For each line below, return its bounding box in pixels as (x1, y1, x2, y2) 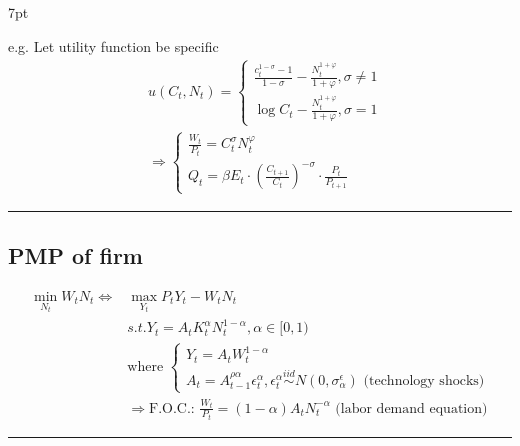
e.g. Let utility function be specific (8, 35, 219, 56)
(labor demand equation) (335, 401, 488, 416)
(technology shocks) (363, 373, 485, 388)
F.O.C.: (149, 401, 195, 416)
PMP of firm (8, 240, 143, 271)
